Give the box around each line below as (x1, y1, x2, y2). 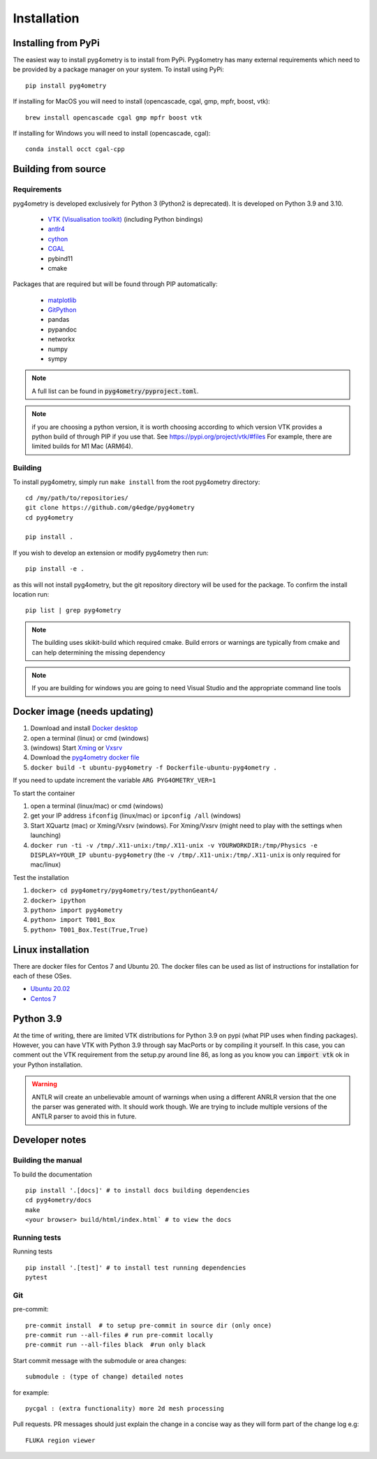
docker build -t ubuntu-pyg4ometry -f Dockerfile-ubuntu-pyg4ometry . (30, 763, 277, 771)
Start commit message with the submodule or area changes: (13, 1356, 187, 1365)
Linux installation (13, 944, 90, 955)
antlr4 (47, 225, 66, 234)
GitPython (47, 306, 77, 314)
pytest (25, 1274, 48, 1281)
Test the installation (13, 873, 69, 881)
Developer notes (13, 1134, 87, 1146)
